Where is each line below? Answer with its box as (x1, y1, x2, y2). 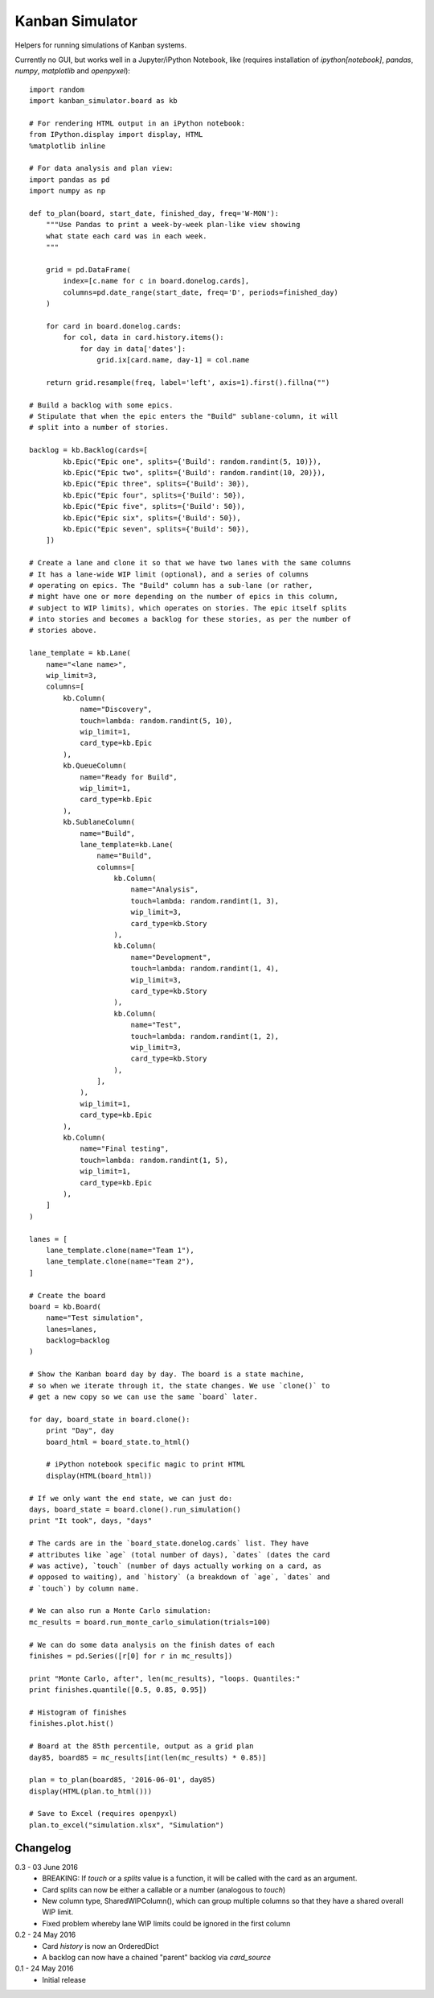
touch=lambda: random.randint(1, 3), (130, 896, 280, 905)
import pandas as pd (29, 175, 110, 184)
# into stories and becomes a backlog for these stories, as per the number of (29, 614, 351, 624)
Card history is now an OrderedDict (42, 1941, 159, 1950)
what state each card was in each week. (45, 231, 208, 241)
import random (29, 85, 84, 94)
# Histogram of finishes (29, 1707, 127, 1717)
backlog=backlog (45, 1336, 110, 1345)
